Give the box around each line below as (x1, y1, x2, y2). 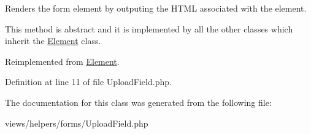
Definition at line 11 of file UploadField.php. (5, 75, 172, 88)
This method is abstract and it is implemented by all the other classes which (5, 22, 293, 35)
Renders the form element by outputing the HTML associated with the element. (5, 2, 307, 14)
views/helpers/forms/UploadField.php (5, 116, 148, 129)
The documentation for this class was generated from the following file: (5, 95, 272, 108)
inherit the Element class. (5, 34, 101, 47)
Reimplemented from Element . (5, 54, 120, 67)
